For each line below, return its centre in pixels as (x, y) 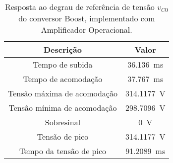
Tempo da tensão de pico (63, 151)
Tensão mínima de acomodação (63, 108)
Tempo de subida (63, 64)
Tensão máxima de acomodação (63, 93)
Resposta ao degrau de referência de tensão (80, 7)
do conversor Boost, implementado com (87, 18)
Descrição (62, 49)
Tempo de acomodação (63, 79)
